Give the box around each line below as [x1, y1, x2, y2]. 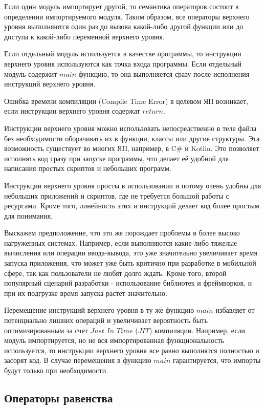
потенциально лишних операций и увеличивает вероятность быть [4, 315, 208, 326]
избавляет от [215, 305, 255, 315]
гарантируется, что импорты [172, 355, 261, 365]
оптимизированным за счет [4, 325, 88, 335]
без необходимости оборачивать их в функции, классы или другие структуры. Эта [4, 133, 260, 143]
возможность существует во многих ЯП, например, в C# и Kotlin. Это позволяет [4, 143, 259, 154]
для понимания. [4, 210, 53, 221]
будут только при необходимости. [4, 365, 108, 375]
